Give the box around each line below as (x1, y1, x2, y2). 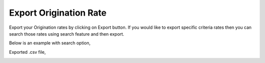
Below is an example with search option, (9, 40, 91, 46)
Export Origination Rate (9, 7, 106, 18)
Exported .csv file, (9, 49, 46, 55)
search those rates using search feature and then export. (9, 31, 125, 37)
